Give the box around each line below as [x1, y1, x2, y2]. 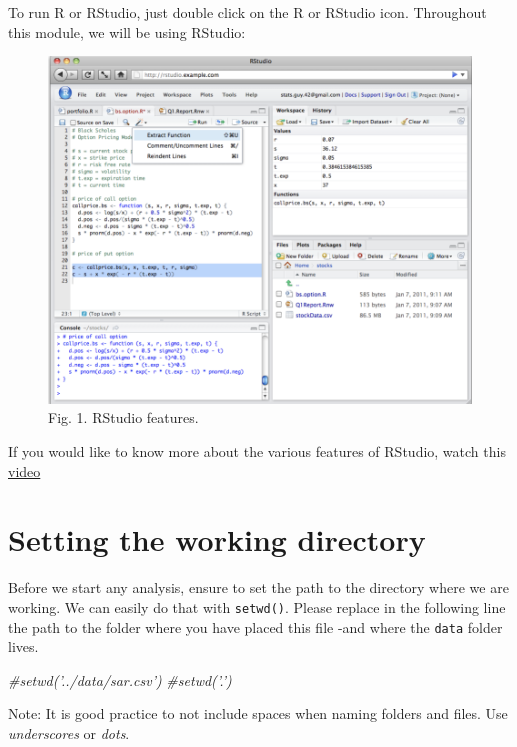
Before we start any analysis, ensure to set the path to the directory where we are [8, 577, 509, 598]
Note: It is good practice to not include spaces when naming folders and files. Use [8, 703, 508, 724]
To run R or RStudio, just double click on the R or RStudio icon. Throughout [8, 2, 487, 22]
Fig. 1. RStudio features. [48, 407, 199, 428]
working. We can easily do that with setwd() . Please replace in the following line [8, 596, 506, 617]
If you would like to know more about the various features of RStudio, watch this [8, 440, 506, 461]
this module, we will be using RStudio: [8, 21, 246, 42]
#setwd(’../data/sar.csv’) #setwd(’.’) [8, 669, 232, 690]
